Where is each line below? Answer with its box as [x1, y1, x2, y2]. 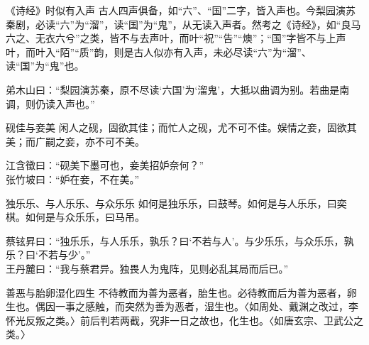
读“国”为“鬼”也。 [6, 58, 84, 73]
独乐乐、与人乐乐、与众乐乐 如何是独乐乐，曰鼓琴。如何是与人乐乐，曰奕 [6, 195, 347, 210]
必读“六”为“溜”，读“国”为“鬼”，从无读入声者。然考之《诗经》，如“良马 [35, 16, 361, 31]
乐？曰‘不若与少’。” [6, 247, 91, 262]
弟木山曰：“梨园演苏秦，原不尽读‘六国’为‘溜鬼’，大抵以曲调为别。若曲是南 [6, 82, 350, 97]
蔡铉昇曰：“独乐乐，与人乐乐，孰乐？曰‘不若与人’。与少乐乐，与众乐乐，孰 [6, 233, 354, 248]
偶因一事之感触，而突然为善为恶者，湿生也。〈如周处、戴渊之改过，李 [35, 299, 358, 314]
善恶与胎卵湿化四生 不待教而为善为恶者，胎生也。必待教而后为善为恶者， [6, 285, 347, 300]
